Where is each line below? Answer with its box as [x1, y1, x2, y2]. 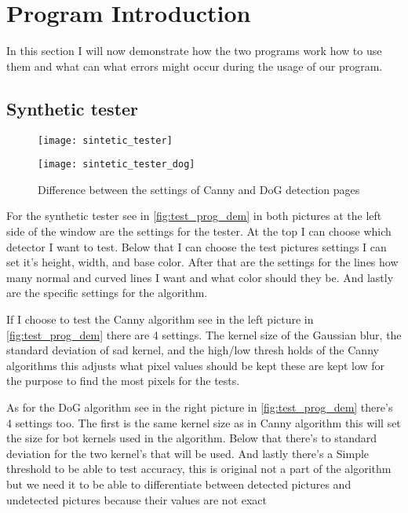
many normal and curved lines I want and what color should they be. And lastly [6, 269, 394, 285]
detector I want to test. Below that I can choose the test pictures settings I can [6, 238, 387, 255]
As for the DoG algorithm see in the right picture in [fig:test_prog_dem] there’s [6, 398, 393, 415]
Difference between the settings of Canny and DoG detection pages [38, 181, 360, 197]
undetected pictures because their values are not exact [6, 491, 268, 508]
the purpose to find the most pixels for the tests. [6, 372, 240, 389]
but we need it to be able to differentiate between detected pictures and [6, 475, 352, 492]
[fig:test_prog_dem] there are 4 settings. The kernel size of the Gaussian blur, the [6, 326, 402, 343]
